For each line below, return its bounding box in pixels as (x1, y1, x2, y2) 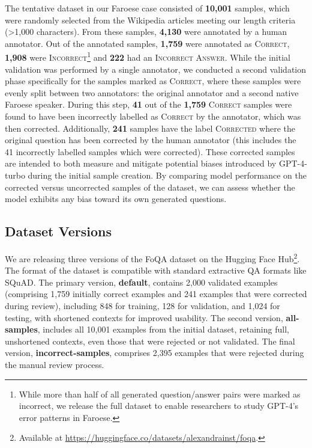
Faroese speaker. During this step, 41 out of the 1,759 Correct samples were (5, 98, 292, 111)
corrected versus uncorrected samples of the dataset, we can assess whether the (5, 180, 295, 193)
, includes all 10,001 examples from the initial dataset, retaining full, (37, 323, 289, 336)
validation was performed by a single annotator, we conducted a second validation (5, 63, 307, 75)
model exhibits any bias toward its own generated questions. (5, 192, 227, 205)
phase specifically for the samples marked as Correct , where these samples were (5, 75, 301, 87)
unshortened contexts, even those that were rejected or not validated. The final (5, 334, 295, 347)
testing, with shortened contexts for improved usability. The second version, (5, 311, 283, 324)
